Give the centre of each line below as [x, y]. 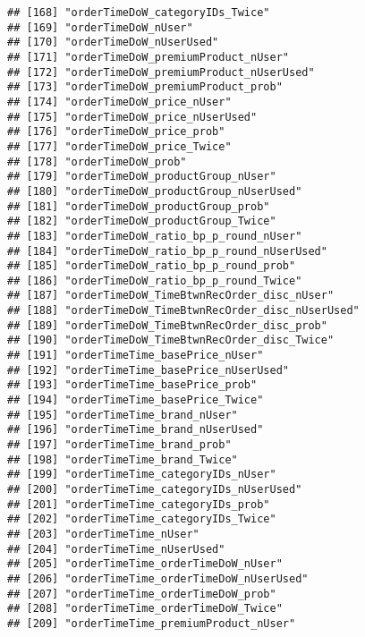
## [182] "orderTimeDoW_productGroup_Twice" [142, 221]
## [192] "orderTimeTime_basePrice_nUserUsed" [148, 370]
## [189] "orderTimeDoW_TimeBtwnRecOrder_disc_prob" [167, 325]
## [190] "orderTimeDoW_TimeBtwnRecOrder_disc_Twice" [171, 340]
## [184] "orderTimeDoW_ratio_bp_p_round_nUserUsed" [167, 251]
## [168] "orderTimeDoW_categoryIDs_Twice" [139, 13]
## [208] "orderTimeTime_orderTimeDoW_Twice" [145, 609]
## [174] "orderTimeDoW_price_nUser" [119, 102]
